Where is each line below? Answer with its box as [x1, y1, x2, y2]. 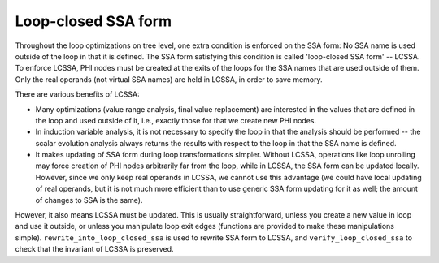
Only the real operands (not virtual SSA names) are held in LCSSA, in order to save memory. [15, 74, 323, 84]
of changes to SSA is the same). [35, 195, 143, 205]
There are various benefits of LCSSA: [15, 89, 140, 99]
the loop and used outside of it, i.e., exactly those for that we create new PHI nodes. [35, 115, 317, 125]
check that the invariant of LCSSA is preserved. [15, 244, 174, 254]
